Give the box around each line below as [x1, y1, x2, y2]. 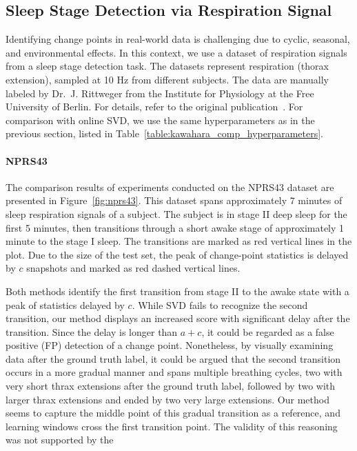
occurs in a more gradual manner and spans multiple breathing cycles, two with [6, 365, 343, 379]
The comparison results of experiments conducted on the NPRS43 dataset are [6, 179, 334, 194]
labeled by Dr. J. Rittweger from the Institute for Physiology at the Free [6, 86, 314, 100]
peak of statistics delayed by [6, 297, 125, 312]
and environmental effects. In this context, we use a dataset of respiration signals [6, 45, 347, 59]
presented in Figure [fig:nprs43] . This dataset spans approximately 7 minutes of [6, 193, 343, 208]
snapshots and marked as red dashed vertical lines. [26, 261, 241, 275]
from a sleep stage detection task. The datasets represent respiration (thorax [6, 59, 329, 73]
